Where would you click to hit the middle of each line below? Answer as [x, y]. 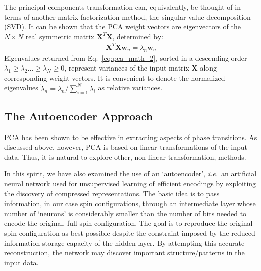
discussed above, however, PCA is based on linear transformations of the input [126, 147]
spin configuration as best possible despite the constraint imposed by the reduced [130, 233]
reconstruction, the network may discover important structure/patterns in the [124, 253]
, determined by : [138, 36]
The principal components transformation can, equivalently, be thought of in [122, 7]
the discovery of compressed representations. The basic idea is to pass [112, 193]
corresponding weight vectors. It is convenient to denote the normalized [115, 77]
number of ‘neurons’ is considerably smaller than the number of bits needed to [125, 213]
